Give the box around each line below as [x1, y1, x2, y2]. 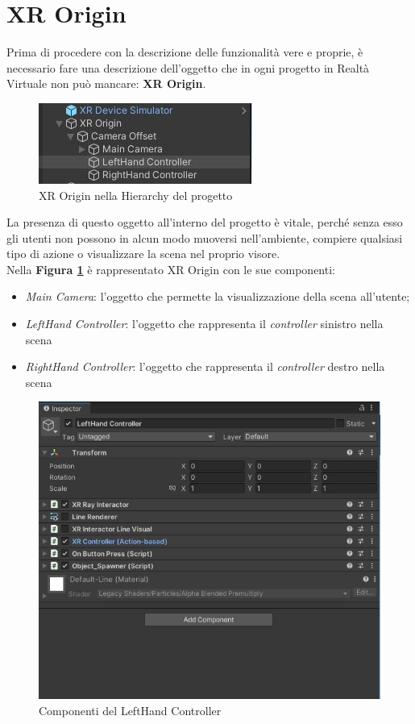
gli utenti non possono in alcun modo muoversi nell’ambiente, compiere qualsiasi [6, 229, 403, 246]
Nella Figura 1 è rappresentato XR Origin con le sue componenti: [6, 260, 335, 277]
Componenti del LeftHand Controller [39, 701, 222, 718]
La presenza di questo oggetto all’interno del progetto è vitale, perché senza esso [6, 214, 403, 231]
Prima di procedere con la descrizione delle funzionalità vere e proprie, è [6, 44, 363, 60]
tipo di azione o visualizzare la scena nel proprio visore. [6, 245, 280, 262]
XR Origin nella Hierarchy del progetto [39, 186, 233, 203]
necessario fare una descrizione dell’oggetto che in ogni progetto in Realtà [6, 59, 370, 76]
